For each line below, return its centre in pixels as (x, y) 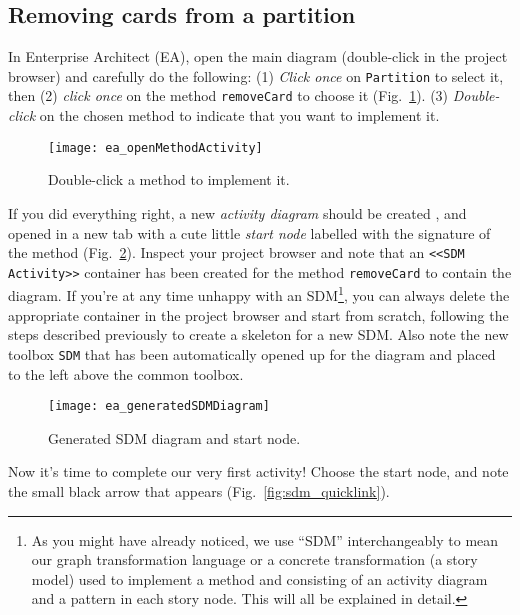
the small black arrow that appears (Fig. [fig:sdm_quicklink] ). (199, 490)
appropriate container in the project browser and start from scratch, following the (258, 314)
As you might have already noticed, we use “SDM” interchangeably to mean (265, 539)
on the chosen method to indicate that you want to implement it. (239, 115)
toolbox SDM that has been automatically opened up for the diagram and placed (252, 353)
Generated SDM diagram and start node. (174, 437)
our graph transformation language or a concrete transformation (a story (254, 559)
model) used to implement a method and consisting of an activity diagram (259, 578)
